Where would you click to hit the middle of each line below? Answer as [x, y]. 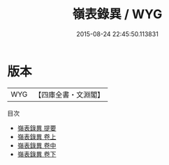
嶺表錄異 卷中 [37, 145]
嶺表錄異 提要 [37, 128]
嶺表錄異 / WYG [117, 14]
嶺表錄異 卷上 [37, 136]
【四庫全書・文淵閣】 [69, 95]
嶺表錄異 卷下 [37, 154]
